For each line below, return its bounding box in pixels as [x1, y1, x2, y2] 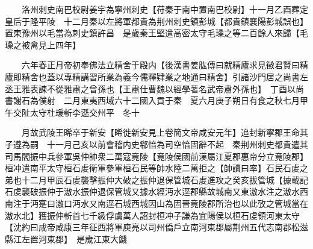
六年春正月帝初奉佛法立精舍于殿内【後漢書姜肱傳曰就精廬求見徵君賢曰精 [21, 58, 308, 71]
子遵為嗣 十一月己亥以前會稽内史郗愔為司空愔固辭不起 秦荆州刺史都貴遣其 [5, 137, 308, 150]
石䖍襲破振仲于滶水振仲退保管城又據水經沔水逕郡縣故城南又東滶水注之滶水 [5, 185, 300, 198]
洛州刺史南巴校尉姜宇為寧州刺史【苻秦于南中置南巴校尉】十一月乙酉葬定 [21, 3, 308, 15]
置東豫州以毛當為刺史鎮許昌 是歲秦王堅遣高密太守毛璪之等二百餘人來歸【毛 [5, 27, 308, 39]
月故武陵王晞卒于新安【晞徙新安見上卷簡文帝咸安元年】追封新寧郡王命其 [21, 126, 308, 139]
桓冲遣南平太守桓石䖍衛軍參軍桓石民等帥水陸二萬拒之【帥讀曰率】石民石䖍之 [5, 162, 308, 174]
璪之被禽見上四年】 [5, 38, 81, 51]
